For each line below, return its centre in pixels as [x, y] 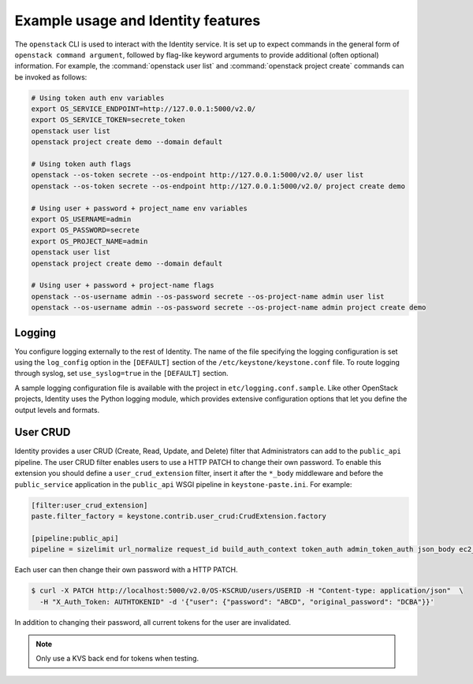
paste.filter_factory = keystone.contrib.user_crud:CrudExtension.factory [179, 517]
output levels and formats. [57, 410]
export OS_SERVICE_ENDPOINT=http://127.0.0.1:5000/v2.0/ [143, 109]
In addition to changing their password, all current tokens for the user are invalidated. [153, 622]
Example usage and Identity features [138, 20]
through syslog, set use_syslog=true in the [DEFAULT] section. [121, 374]
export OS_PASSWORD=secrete [85, 230]
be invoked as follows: [51, 77]
